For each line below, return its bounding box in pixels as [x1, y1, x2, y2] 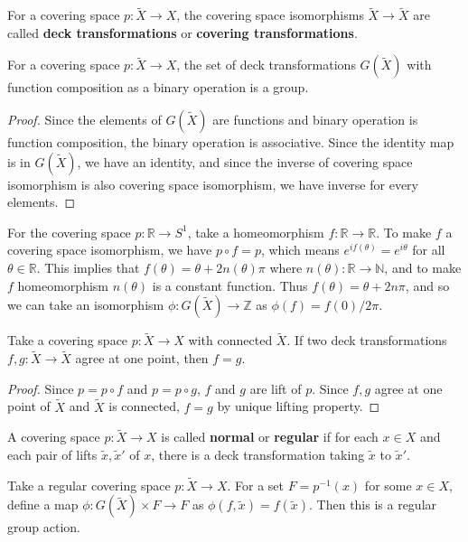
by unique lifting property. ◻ [217, 397, 380, 416]
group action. [7, 518, 80, 537]
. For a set [227, 475, 285, 494]
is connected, [108, 397, 180, 416]
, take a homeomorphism [187, 222, 324, 241]
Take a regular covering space [7, 475, 171, 494]
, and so [405, 276, 450, 294]
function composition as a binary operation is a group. [7, 78, 309, 97]
